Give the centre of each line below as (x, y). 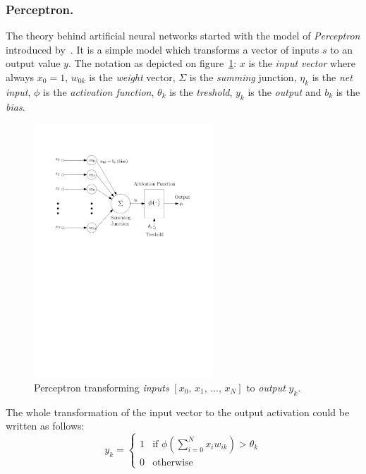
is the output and (285, 91)
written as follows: (45, 426)
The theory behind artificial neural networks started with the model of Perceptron (183, 36)
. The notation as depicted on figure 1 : (152, 63)
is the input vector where (302, 63)
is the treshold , (201, 91)
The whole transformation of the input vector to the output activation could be (178, 412)
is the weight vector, (132, 77)
